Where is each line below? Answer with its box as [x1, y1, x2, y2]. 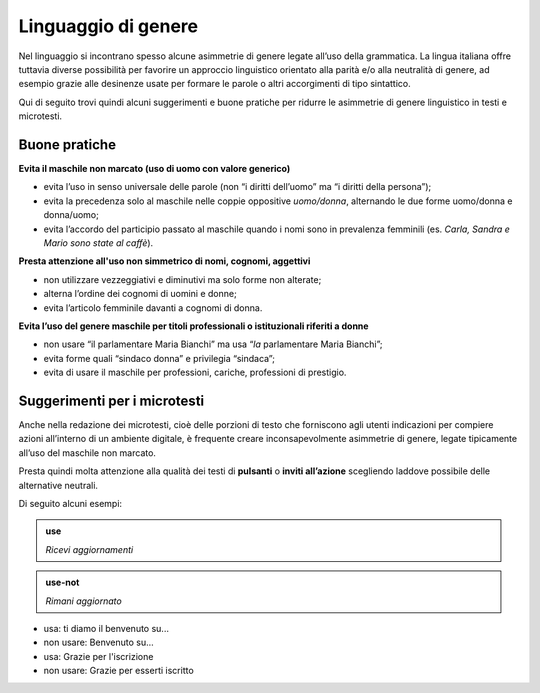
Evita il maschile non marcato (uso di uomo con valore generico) [18, 163, 291, 175]
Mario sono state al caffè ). [43, 236, 154, 249]
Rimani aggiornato [45, 595, 122, 607]
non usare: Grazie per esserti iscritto [43, 665, 194, 677]
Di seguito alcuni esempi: [18, 497, 123, 509]
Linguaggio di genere [18, 15, 199, 37]
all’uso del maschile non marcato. [18, 446, 157, 459]
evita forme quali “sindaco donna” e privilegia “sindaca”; [43, 352, 275, 364]
